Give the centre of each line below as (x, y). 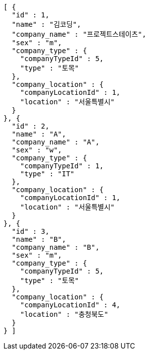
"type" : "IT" (47, 174)
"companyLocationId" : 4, (70, 305)
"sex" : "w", (37, 150)
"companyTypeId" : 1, (62, 166)
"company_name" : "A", (55, 142)
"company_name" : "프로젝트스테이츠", (79, 34)
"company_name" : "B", (55, 247)
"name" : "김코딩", (46, 24)
